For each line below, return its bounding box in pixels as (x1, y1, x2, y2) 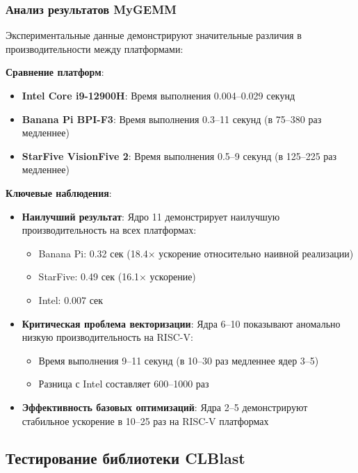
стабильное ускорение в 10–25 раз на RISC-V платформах (22, 413, 269, 428)
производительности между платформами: (6, 41, 184, 56)
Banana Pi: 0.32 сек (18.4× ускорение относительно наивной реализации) (38, 246, 354, 260)
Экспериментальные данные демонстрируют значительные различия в (6, 28, 302, 42)
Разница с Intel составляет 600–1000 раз (38, 376, 209, 391)
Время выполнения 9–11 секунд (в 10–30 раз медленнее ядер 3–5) (38, 353, 319, 367)
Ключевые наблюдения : (6, 185, 112, 200)
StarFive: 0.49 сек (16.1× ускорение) (38, 269, 196, 284)
